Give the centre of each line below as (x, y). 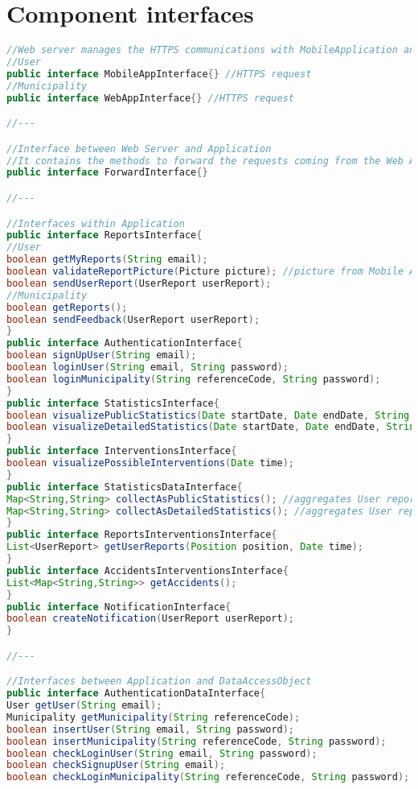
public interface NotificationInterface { (119, 607)
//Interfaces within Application (96, 223)
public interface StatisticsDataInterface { (125, 487)
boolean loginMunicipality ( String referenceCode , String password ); (194, 379)
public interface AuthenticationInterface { (125, 343)
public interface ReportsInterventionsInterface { (142, 535)
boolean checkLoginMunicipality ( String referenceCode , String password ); (208, 777)
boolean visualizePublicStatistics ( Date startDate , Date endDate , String (208, 415)
